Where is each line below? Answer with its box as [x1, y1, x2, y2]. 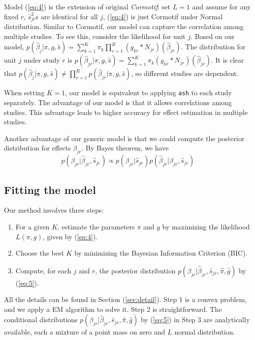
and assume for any [192, 1, 251, 11]
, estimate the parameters [58, 221, 135, 231]
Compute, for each [15, 265, 71, 275]
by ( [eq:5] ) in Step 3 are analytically [140, 314, 250, 325]
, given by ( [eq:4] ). [42, 231, 98, 241]
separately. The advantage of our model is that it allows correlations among [4, 97, 232, 107]
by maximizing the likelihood [162, 221, 250, 231]
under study [24, 55, 60, 65]
